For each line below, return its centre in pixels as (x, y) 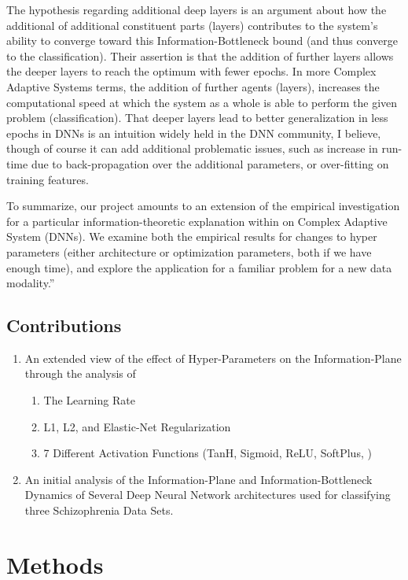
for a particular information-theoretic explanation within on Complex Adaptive (197, 221)
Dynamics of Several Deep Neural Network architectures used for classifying (208, 495)
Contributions (64, 325)
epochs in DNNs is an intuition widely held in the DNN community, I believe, (194, 133)
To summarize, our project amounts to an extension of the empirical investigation (203, 206)
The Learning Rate (89, 400)
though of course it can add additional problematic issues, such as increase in (192, 148)
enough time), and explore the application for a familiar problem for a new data (199, 267)
